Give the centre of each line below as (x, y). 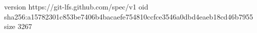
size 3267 (18, 26)
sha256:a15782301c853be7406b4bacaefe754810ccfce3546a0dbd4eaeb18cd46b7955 (129, 16)
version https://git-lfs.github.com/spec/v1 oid (76, 6)
